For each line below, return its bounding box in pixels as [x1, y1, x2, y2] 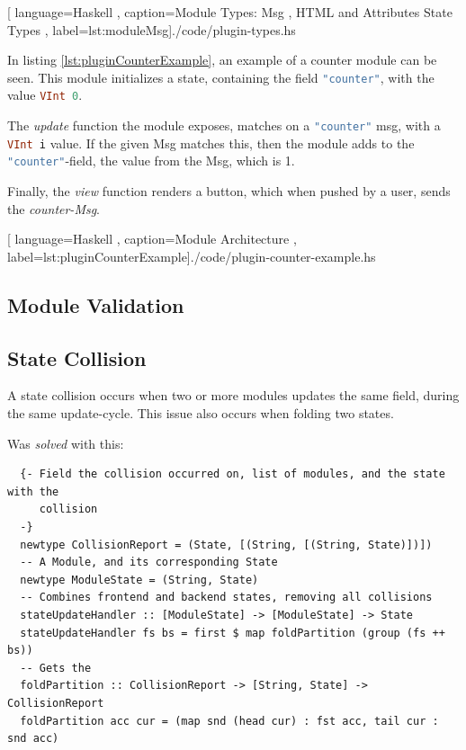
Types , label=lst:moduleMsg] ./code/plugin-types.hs [7, 20, 296, 39]
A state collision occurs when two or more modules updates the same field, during [7, 386, 460, 405]
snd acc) [7, 732, 59, 746]
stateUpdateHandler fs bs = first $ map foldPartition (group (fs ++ [20, 626, 445, 639]
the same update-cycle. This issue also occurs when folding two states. [7, 404, 394, 423]
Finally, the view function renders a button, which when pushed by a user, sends [7, 182, 451, 201]
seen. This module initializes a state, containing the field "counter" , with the [7, 67, 435, 86]
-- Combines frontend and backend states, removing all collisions [20, 591, 433, 604]
